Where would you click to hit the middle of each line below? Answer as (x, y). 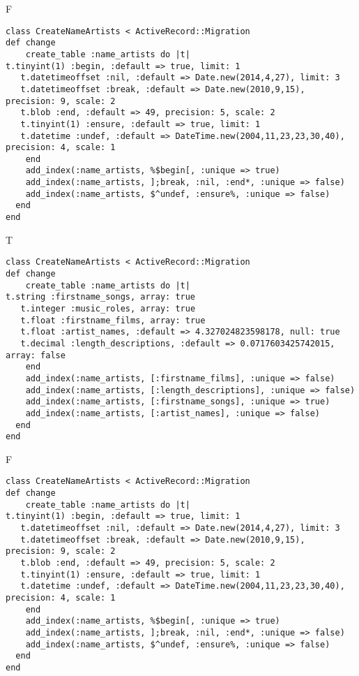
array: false (36, 355)
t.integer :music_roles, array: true (108, 308)
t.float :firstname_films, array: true (113, 320)
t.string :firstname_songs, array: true (101, 297)
